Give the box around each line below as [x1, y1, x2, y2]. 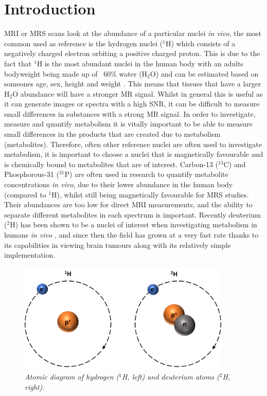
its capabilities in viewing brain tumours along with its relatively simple [4, 239, 231, 250]
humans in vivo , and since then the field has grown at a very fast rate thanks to [4, 229, 259, 240]
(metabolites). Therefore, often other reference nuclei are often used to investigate [4, 138, 262, 149]
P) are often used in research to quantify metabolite [64, 169, 228, 179]
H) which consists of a [166, 38, 236, 48]
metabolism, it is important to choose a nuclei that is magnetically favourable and [4, 149, 263, 159]
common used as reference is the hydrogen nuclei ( [4, 38, 163, 48]
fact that [4, 58, 32, 68]
